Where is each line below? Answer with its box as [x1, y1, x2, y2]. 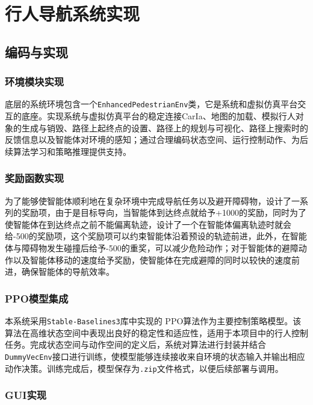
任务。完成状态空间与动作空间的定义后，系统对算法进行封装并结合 [5, 338, 266, 351]
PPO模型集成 [5, 290, 69, 306]
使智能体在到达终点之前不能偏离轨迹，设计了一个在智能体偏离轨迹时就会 [5, 218, 291, 230]
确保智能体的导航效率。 [21, 265, 114, 278]
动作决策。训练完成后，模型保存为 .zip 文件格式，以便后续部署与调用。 [5, 362, 284, 374]
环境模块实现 [5, 74, 64, 89]
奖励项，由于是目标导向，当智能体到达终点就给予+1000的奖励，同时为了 [21, 206, 306, 219]
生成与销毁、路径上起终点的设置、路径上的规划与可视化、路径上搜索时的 [21, 121, 308, 134]
